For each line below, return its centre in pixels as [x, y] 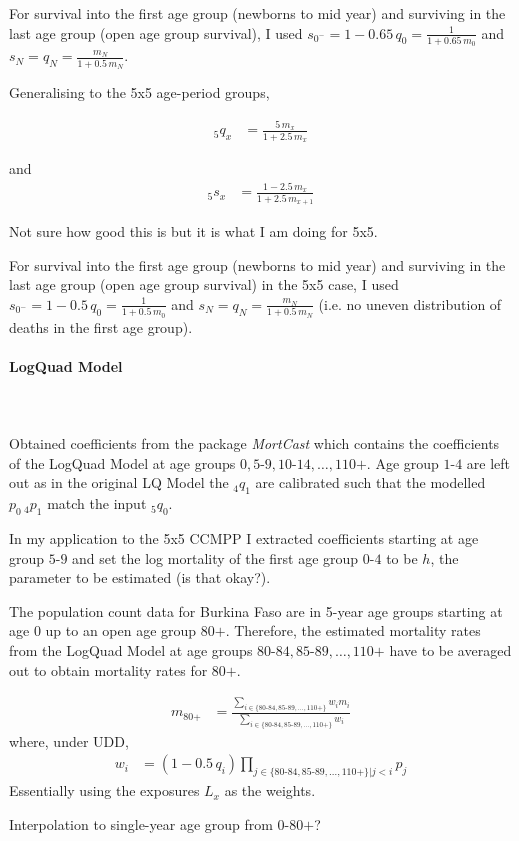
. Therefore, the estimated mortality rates [353, 630]
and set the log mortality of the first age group [215, 557]
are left [488, 462]
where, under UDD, [69, 740]
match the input [97, 503]
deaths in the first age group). [101, 326]
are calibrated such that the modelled [370, 482]
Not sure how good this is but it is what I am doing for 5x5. [193, 231]
